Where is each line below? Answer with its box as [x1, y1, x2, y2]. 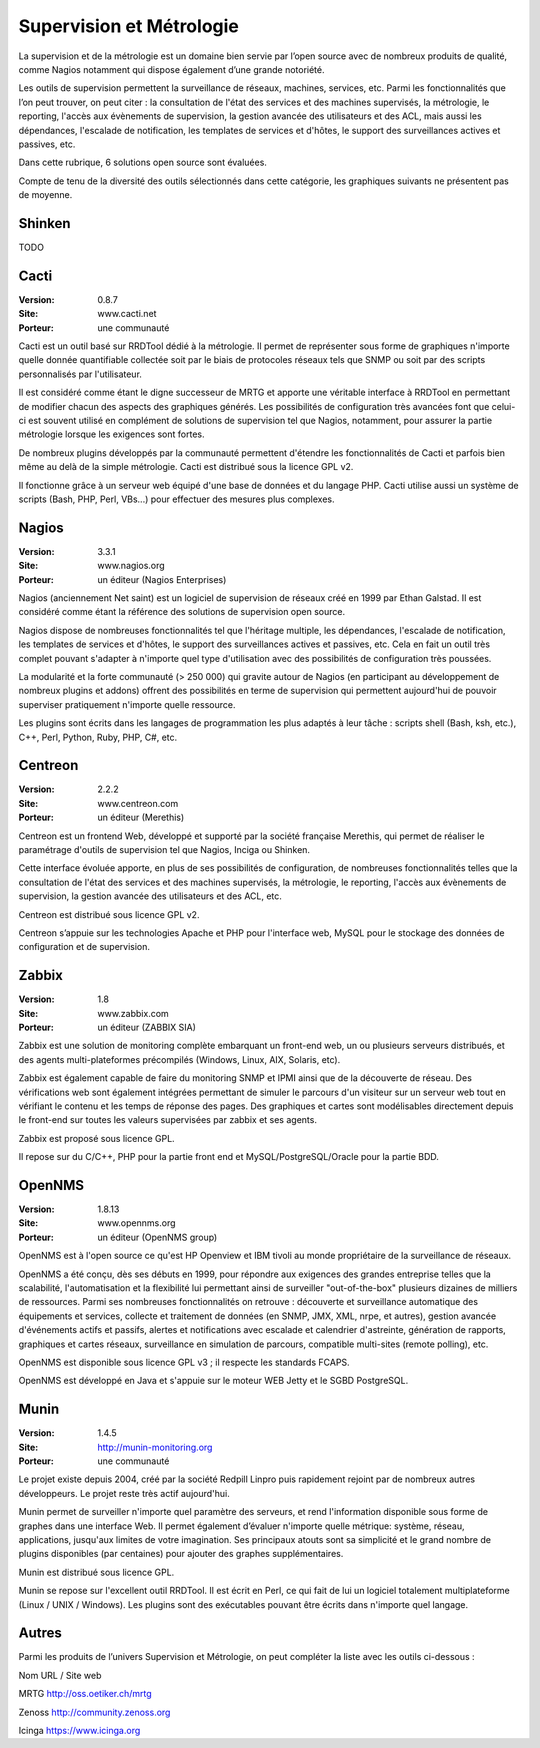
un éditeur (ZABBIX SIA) [97, 1021, 197, 1034]
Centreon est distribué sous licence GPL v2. [18, 908, 200, 920]
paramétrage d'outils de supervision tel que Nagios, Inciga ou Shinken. [18, 844, 310, 856]
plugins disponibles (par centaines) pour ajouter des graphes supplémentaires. [18, 1548, 344, 1560]
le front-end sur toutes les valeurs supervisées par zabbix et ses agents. [18, 1114, 317, 1126]
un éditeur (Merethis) [97, 811, 185, 824]
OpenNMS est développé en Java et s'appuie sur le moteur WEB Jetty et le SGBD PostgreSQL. [18, 1375, 409, 1387]
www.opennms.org [97, 1217, 176, 1229]
